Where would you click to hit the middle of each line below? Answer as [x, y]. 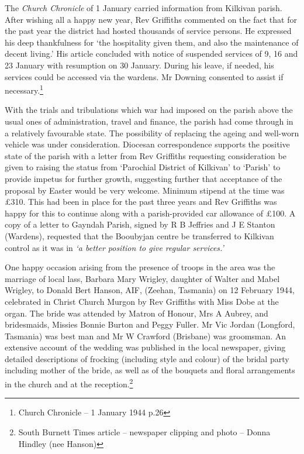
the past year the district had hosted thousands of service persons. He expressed [148, 31]
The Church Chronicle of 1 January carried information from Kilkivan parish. [144, 8]
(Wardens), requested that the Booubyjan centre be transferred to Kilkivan [139, 235]
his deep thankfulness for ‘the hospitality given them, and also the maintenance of [152, 42]
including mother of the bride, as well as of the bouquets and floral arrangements [150, 370]
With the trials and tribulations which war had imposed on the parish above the [149, 110]
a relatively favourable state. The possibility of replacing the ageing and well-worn [152, 133]
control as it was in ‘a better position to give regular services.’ [114, 247]
